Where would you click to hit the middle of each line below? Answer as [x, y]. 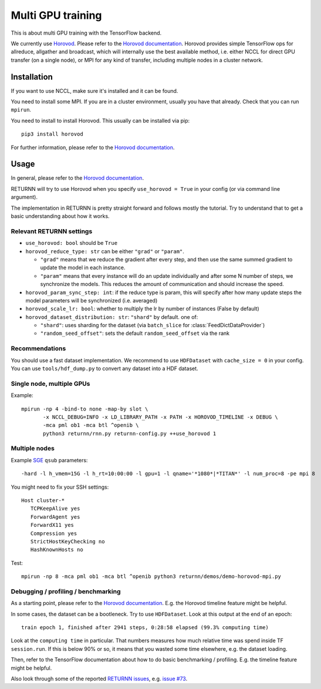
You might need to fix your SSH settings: [60, 487]
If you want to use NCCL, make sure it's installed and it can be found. [94, 90]
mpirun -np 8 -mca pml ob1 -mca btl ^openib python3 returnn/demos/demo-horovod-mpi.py [151, 577]
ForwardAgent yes [55, 517]
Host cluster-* [43, 500]
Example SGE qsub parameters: [49, 460]
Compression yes [54, 533]
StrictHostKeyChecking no [67, 541]
